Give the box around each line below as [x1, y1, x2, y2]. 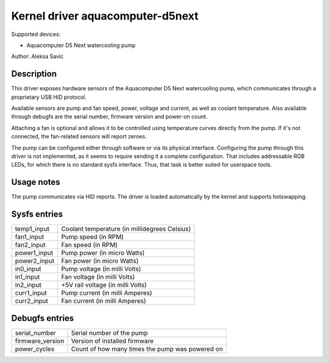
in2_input [15, 281, 42, 289]
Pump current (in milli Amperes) [61, 289, 152, 297]
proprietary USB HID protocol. [11, 93, 87, 101]
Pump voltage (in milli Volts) [61, 265, 141, 273]
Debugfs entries [11, 313, 74, 323]
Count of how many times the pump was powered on [71, 345, 224, 353]
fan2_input [15, 241, 46, 250]
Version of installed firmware [71, 336, 154, 345]
